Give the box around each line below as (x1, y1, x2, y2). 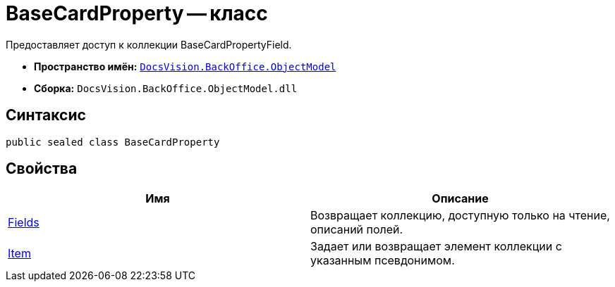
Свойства (6, 160, 78, 178)
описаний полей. (310, 222, 403, 237)
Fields (8, 215, 39, 230)
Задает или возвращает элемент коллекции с (310, 239, 562, 254)
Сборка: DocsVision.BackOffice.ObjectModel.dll (34, 82, 298, 94)
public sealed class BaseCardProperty (6, 136, 220, 148)
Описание (432, 191, 489, 206)
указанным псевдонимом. (310, 253, 455, 268)
